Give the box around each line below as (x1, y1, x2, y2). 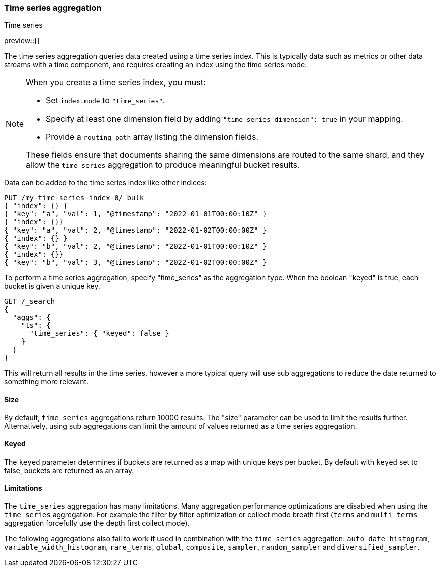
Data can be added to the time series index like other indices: (4, 178, 207, 187)
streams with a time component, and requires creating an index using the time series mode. (4, 60, 307, 69)
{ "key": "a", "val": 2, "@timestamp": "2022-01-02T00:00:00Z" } (4, 226, 267, 235)
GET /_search (4, 297, 55, 306)
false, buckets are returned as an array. (4, 466, 134, 475)
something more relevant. (4, 377, 89, 386)
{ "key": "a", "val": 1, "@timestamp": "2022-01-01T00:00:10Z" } (4, 210, 267, 218)
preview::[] (4, 36, 40, 45)
